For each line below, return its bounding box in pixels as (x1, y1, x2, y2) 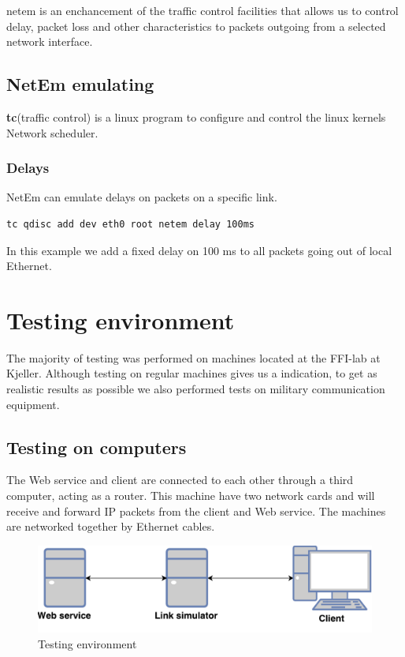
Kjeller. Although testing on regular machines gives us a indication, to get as (6, 365, 377, 381)
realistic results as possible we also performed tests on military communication (6, 381, 385, 397)
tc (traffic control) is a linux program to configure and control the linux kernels (6, 108, 386, 125)
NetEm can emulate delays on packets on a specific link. (6, 189, 277, 205)
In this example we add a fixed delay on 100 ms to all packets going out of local (6, 242, 392, 258)
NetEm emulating (6, 72, 154, 96)
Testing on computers (6, 434, 187, 459)
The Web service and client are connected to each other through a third (6, 471, 354, 488)
